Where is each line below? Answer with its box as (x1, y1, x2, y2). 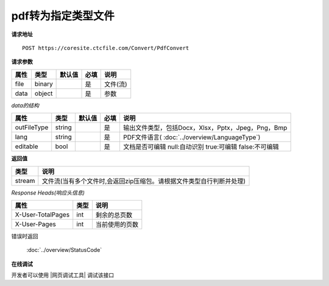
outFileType (15, 123, 49, 132)
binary (34, 79, 53, 88)
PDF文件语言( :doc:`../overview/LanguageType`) (122, 133, 261, 141)
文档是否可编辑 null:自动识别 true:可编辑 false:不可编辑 (122, 143, 280, 151)
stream (15, 176, 35, 185)
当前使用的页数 (95, 220, 139, 229)
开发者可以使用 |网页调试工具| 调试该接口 (11, 271, 115, 279)
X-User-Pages (15, 220, 56, 228)
